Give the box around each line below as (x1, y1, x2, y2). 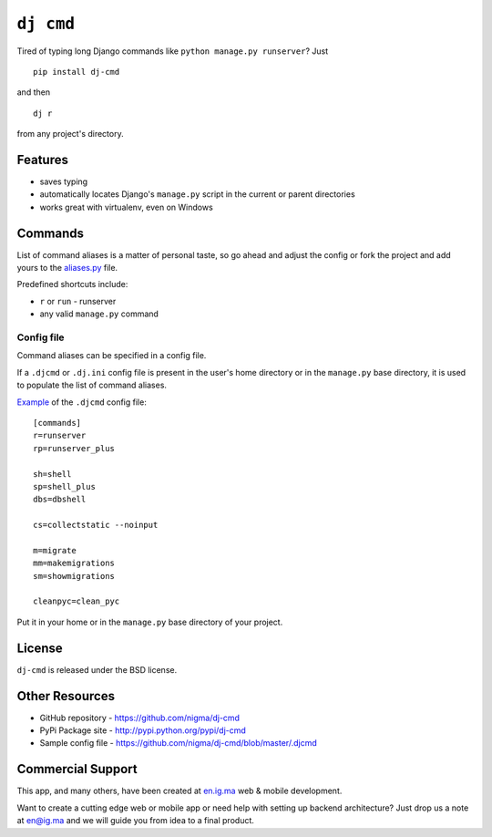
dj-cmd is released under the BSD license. (16, 664, 178, 675)
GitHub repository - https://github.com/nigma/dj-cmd (39, 712, 241, 723)
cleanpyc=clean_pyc (33, 596, 120, 606)
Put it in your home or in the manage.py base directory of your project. (16, 616, 283, 627)
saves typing (39, 176, 88, 187)
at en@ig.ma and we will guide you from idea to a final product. (16, 815, 255, 826)
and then (16, 87, 50, 98)
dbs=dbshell (33, 494, 87, 505)
